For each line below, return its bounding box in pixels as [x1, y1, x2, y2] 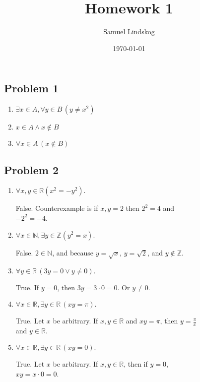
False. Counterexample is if [15, 203, 98, 213]
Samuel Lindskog [103, 26, 155, 37]
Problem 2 [4, 162, 59, 177]
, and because [52, 247, 94, 257]
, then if [124, 359, 148, 369]
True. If [15, 282, 39, 292]
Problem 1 [4, 80, 59, 96]
